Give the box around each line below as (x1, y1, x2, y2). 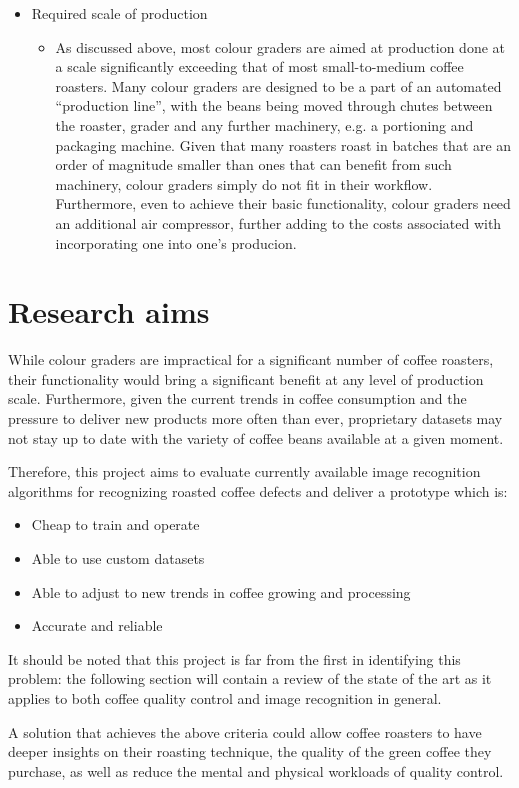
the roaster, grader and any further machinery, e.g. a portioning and (55, 114, 474, 135)
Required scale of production (31, 3, 208, 23)
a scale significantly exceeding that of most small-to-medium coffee (55, 56, 464, 77)
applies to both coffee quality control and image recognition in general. (8, 687, 442, 708)
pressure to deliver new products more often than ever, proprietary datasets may (8, 408, 503, 429)
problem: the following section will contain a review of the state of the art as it (8, 668, 492, 689)
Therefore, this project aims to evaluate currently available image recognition (8, 461, 481, 482)
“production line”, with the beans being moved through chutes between (55, 95, 493, 116)
